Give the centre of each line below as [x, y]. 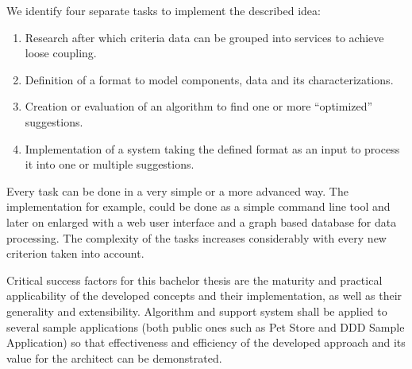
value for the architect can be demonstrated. [114, 357]
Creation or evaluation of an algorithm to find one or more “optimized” [199, 106]
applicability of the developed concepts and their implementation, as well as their [204, 295]
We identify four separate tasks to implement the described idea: [164, 10]
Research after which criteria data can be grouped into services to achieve [204, 37]
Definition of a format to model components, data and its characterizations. [209, 79]
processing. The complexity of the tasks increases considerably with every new [196, 237]
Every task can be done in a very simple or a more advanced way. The [177, 190]
